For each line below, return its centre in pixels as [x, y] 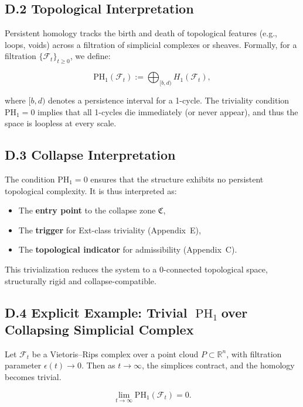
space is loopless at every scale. [61, 123]
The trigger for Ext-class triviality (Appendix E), [110, 230]
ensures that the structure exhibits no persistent [177, 179]
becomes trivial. [33, 376]
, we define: [90, 56]
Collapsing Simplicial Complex [99, 329]
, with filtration [254, 353]
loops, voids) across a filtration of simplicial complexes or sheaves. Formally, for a [151, 44]
